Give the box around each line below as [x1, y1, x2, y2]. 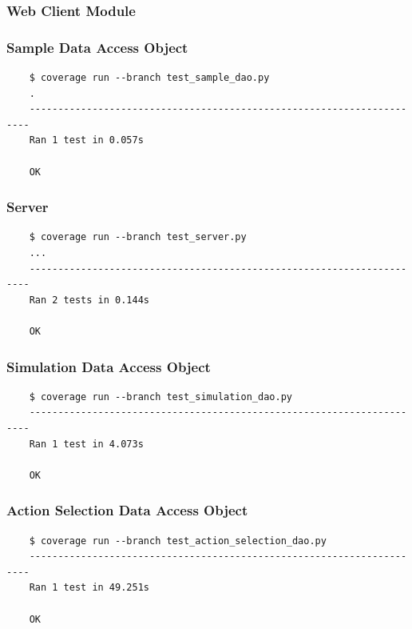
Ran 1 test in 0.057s [29, 134, 144, 146]
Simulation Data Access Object [6, 356, 211, 376]
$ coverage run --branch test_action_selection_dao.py [29, 535, 327, 547]
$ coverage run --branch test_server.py [29, 231, 247, 243]
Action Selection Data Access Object [6, 500, 248, 520]
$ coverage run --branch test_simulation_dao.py [29, 391, 292, 403]
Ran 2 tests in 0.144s [29, 294, 149, 306]
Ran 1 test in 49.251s [29, 582, 149, 594]
